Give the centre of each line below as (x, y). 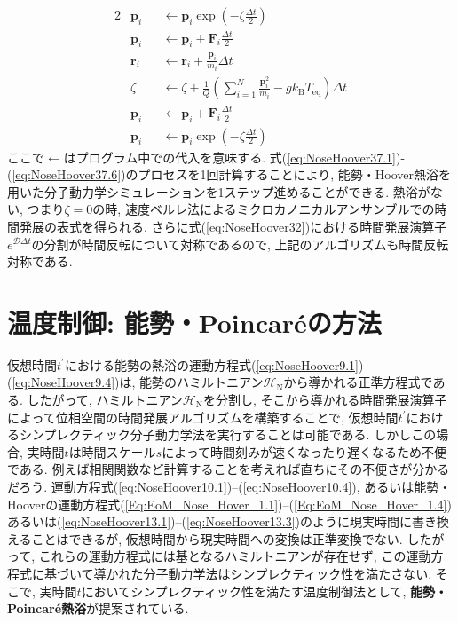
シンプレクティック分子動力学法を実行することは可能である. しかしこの (228, 434)
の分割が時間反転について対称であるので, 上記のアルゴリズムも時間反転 (240, 244)
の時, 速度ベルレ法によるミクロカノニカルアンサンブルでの (264, 209)
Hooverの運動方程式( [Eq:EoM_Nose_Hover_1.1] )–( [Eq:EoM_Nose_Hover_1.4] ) (229, 504)
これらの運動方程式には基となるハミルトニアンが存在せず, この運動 (235, 556)
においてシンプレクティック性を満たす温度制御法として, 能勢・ (265, 591)
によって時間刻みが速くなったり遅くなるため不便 (304, 451)
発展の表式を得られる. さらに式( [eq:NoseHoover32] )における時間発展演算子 (233, 226)
